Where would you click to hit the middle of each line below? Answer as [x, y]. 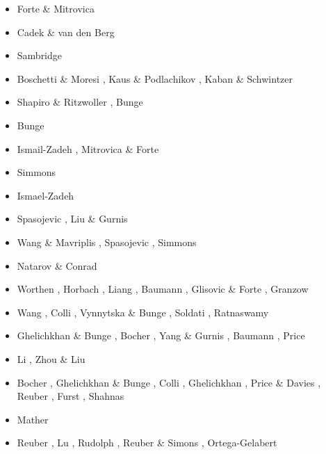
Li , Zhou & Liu [51, 358]
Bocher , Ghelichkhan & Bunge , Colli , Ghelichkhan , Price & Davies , [169, 382]
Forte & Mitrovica [56, 8]
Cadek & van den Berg [66, 32]
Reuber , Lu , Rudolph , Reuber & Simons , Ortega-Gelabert [147, 443]
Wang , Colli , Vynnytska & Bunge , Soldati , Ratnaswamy [143, 312]
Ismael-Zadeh [46, 195]
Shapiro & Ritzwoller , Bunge [80, 102]
